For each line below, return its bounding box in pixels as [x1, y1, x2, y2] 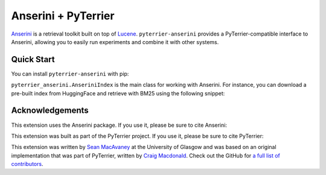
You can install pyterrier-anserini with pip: [11, 70, 129, 77]
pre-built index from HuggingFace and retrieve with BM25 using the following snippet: [11, 89, 225, 97]
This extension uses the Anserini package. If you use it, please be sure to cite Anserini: [11, 121, 228, 129]
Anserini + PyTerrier [11, 9, 115, 22]
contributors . [11, 161, 43, 168]
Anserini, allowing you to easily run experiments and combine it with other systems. [11, 38, 219, 45]
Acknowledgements [11, 106, 89, 116]
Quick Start [11, 54, 55, 65]
